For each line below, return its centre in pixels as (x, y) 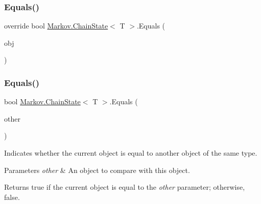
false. (12, 197)
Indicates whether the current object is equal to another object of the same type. (131, 153)
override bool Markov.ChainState (56, 26)
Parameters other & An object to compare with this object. (97, 170)
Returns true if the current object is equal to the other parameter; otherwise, (125, 187)
